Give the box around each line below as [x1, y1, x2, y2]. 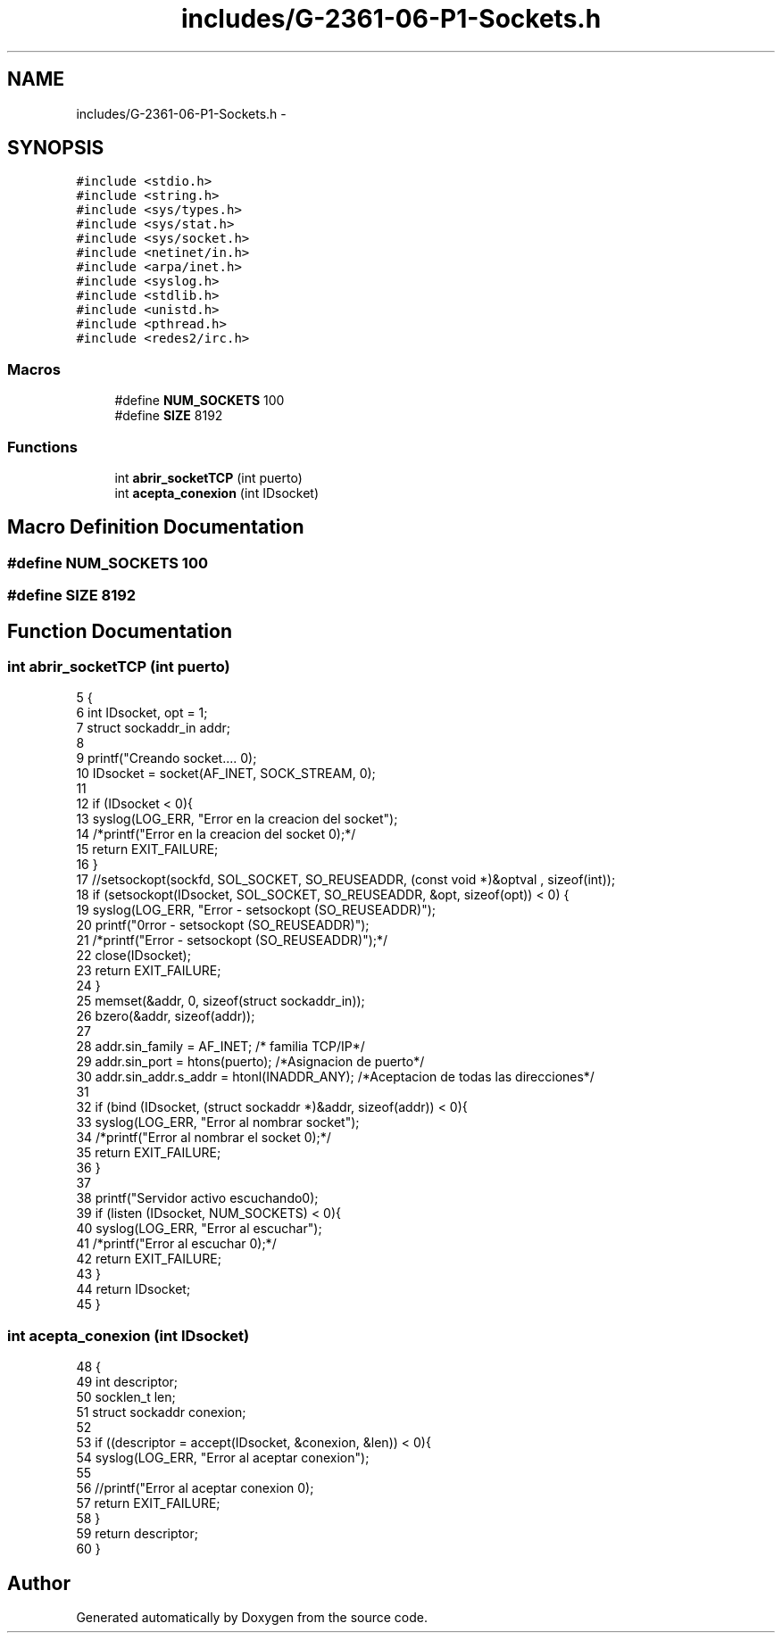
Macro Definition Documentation [7, 516, 304, 539]
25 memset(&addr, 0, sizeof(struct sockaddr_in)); [76, 993, 365, 1009]
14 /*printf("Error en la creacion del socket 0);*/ [76, 826, 356, 842]
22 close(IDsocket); [76, 948, 191, 964]
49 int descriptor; [76, 1374, 179, 1390]
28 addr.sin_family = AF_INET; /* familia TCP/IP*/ [76, 1039, 365, 1055]
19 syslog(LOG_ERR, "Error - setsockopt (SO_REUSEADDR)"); [76, 902, 437, 918]
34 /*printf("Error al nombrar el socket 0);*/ [76, 1130, 331, 1146]
